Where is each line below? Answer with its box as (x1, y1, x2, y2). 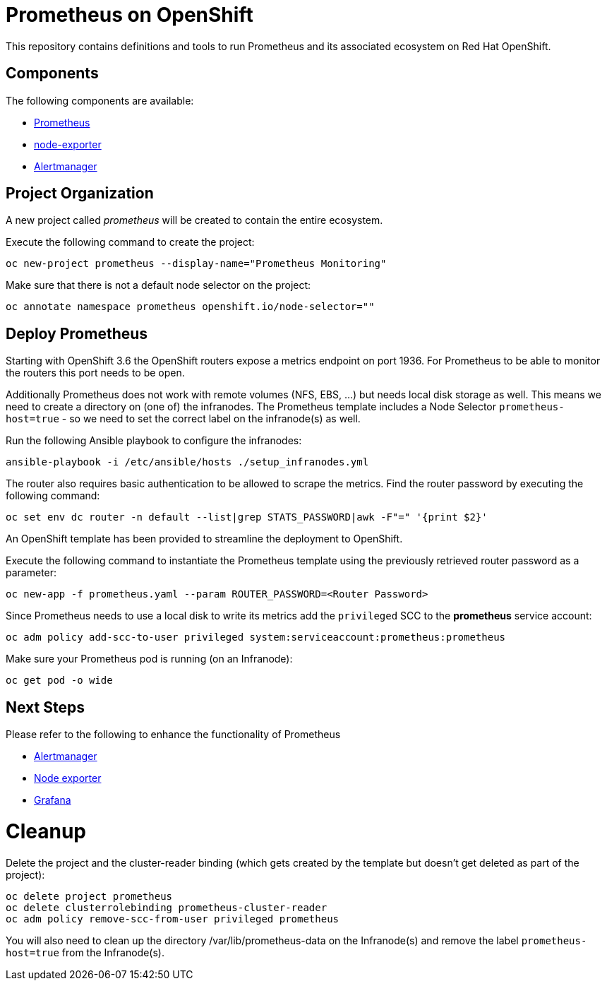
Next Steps (6, 698, 85, 716)
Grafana (34, 794, 71, 807)
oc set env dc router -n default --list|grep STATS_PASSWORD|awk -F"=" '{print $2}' (6, 511, 488, 523)
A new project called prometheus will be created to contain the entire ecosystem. (6, 214, 383, 227)
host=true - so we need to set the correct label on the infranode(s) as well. (6, 412, 361, 425)
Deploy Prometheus (6, 324, 148, 343)
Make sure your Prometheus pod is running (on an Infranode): (6, 653, 293, 665)
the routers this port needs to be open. (6, 367, 185, 379)
